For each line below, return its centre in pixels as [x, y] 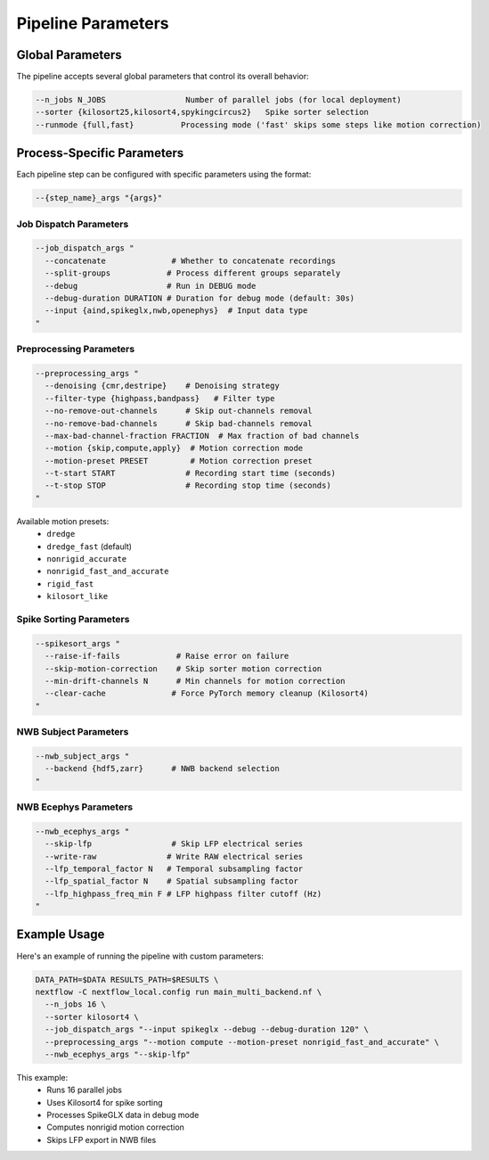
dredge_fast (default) [90, 546]
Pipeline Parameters [93, 23]
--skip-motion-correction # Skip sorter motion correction [183, 668]
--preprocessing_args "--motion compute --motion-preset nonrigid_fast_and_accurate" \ [242, 1042]
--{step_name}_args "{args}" [99, 198]
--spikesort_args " [77, 643]
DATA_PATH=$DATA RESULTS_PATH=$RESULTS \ [127, 979]
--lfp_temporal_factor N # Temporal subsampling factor [174, 868]
